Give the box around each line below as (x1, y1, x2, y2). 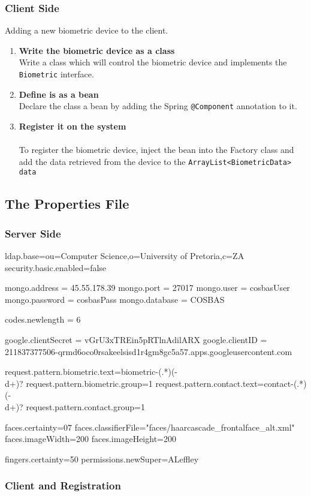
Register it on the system (19, 119, 126, 132)
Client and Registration (5, 478, 121, 493)
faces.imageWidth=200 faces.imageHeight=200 (5, 432, 176, 445)
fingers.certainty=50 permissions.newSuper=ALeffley (5, 452, 199, 465)
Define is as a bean (19, 88, 99, 100)
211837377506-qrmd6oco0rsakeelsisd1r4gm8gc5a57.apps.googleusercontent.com (5, 345, 292, 357)
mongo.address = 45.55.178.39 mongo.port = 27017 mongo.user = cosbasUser (5, 281, 290, 294)
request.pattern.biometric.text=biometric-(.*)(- (5, 365, 178, 378)
